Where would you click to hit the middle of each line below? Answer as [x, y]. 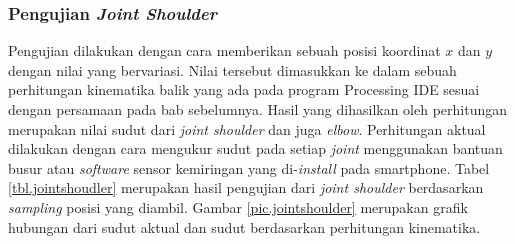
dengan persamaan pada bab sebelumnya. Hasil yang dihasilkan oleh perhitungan [258, 109]
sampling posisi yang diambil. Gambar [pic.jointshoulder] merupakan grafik [238, 206]
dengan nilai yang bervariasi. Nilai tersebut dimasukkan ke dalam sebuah [232, 69]
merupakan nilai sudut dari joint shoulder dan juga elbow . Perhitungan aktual [247, 128]
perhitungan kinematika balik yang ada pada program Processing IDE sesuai [244, 89]
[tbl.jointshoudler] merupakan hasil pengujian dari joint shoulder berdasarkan [246, 187]
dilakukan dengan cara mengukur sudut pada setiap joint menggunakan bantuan [255, 148]
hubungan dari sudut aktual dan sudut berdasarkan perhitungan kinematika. [244, 226]
